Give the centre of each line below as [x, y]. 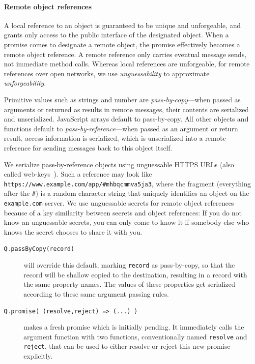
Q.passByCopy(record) [39, 249]
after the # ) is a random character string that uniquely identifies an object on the [127, 193]
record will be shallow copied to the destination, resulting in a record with [135, 274]
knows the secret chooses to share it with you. [73, 231]
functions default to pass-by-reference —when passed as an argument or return [121, 128]
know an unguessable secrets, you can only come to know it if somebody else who [127, 222]
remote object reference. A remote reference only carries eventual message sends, [125, 54]
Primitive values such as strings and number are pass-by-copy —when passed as [122, 99]
